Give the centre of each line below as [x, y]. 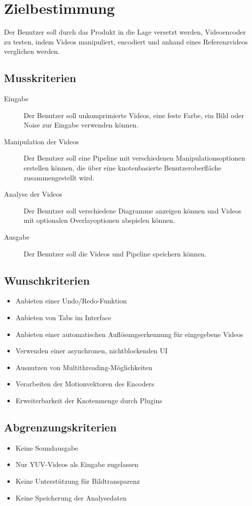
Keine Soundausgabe [47, 447]
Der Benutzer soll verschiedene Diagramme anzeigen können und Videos [133, 210]
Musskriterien [40, 78]
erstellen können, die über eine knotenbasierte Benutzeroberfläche [123, 168]
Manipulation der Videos [41, 141]
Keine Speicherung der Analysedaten [71, 497]
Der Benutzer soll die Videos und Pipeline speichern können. [115, 253]
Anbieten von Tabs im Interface [63, 317]
